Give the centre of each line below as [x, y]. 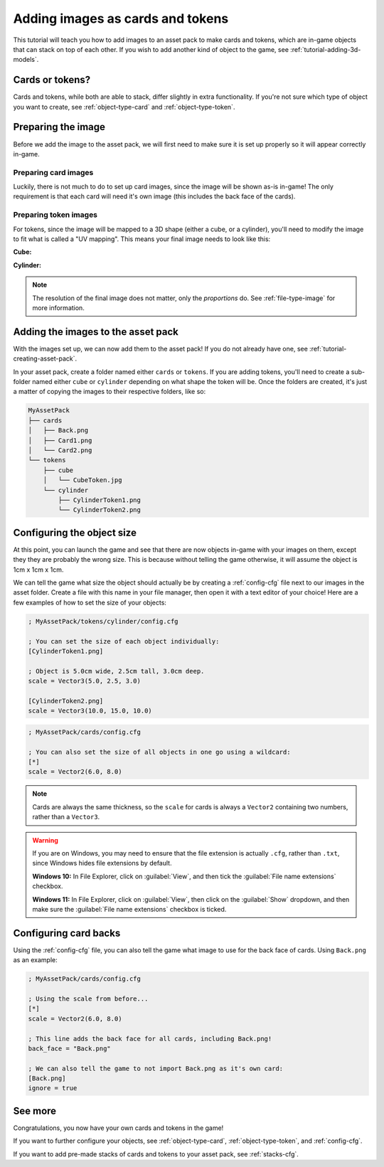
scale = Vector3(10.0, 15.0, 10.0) [90, 711]
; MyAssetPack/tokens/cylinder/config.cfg [103, 621]
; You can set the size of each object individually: [124, 641]
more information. [58, 308]
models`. [26, 60]
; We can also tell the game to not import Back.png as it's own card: [156, 1068]
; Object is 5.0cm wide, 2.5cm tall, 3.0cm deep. [116, 671]
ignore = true [53, 1088]
